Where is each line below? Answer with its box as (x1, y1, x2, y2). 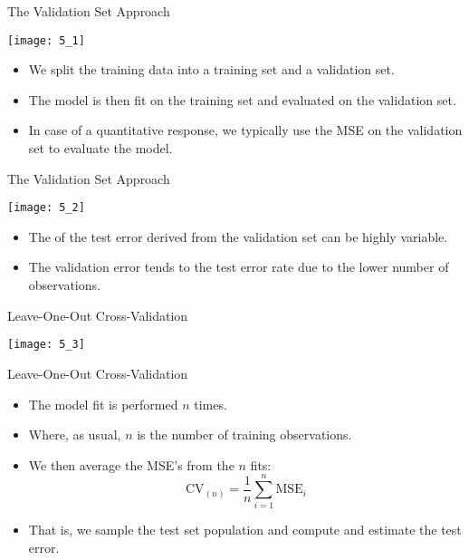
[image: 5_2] (7, 201, 85, 215)
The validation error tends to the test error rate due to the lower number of (28, 257, 449, 276)
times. (194, 394, 227, 413)
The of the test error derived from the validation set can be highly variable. (28, 227, 448, 246)
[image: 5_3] (7, 338, 85, 352)
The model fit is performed (28, 394, 178, 413)
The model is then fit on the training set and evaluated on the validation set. (28, 90, 456, 109)
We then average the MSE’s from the (28, 455, 234, 474)
